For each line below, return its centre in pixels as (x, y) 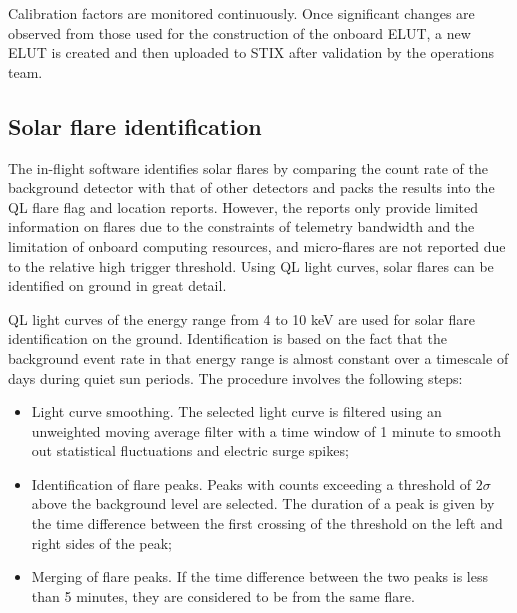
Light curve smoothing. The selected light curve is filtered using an (236, 411)
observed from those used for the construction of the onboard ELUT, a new (239, 32)
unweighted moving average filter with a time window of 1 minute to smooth (266, 430)
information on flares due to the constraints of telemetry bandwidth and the (241, 226)
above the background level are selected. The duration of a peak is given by (263, 503)
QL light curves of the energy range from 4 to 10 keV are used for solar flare (241, 318)
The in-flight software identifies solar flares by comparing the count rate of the (248, 167)
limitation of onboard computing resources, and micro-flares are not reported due (257, 245)
